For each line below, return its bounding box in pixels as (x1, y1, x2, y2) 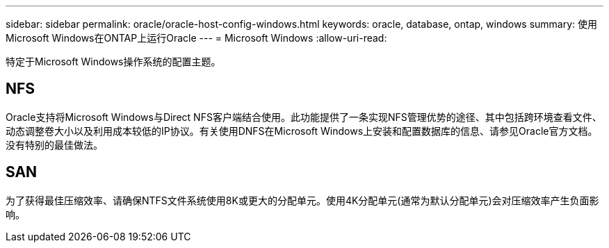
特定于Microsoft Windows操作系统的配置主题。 (6, 56, 221, 67)
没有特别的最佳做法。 (6, 138, 103, 151)
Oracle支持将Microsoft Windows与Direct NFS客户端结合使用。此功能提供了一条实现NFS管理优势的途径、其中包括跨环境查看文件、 (6, 110, 602, 123)
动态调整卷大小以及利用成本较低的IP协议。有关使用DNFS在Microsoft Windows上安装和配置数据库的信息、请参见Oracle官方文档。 (6, 124, 598, 137)
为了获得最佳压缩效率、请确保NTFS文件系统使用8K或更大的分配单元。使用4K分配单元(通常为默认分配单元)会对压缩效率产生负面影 (6, 194, 599, 206)
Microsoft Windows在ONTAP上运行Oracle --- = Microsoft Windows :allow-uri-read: (6, 32, 387, 44)
